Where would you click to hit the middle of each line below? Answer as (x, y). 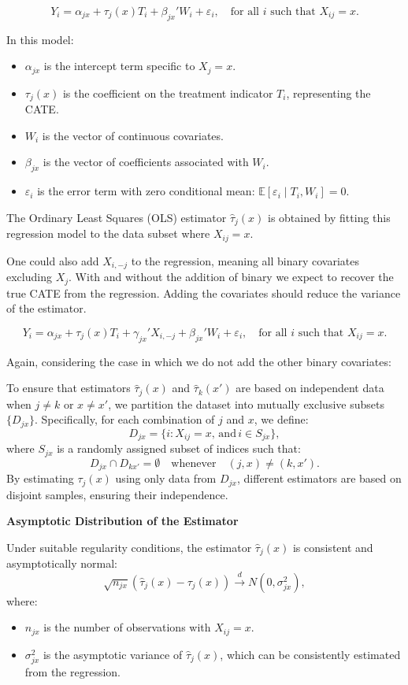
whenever (194, 463)
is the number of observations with (127, 627)
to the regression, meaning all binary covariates (245, 260)
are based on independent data (310, 388)
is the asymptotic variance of (113, 654)
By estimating (40, 478)
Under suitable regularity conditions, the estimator (129, 547)
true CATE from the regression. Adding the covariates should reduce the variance (204, 293)
